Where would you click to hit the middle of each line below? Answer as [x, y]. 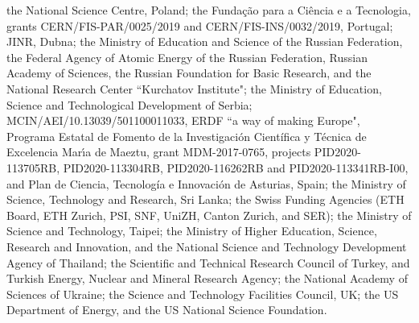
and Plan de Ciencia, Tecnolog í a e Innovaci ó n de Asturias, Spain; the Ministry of [206, 183]
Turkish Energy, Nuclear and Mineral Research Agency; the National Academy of [207, 278]
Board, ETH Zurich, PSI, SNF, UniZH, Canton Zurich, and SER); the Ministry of [209, 215]
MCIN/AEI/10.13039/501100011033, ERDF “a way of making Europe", [183, 120]
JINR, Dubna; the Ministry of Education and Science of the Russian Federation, [205, 41]
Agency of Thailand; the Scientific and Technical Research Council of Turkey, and [208, 262]
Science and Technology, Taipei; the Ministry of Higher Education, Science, [192, 231]
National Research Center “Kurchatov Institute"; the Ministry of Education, [194, 88]
